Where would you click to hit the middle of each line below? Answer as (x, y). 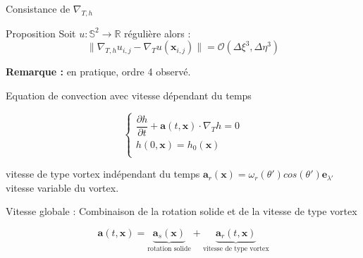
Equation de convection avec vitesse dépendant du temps (129, 95)
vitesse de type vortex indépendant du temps (103, 174)
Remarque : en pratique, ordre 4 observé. (98, 72)
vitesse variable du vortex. (62, 187)
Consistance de (38, 8)
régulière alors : (158, 33)
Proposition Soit (41, 33)
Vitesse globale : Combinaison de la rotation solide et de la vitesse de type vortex (181, 211)
